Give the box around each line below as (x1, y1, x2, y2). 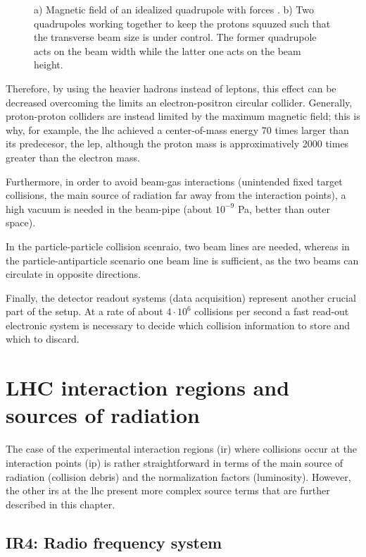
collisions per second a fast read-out (194, 304, 349, 319)
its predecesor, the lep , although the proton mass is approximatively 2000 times (6, 136, 349, 151)
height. (34, 57, 63, 72)
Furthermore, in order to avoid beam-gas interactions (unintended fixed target (6, 173, 343, 188)
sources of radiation (6, 400, 200, 429)
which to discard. (6, 331, 80, 346)
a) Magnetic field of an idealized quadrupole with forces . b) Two (34, 2, 315, 16)
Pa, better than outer (237, 201, 330, 216)
